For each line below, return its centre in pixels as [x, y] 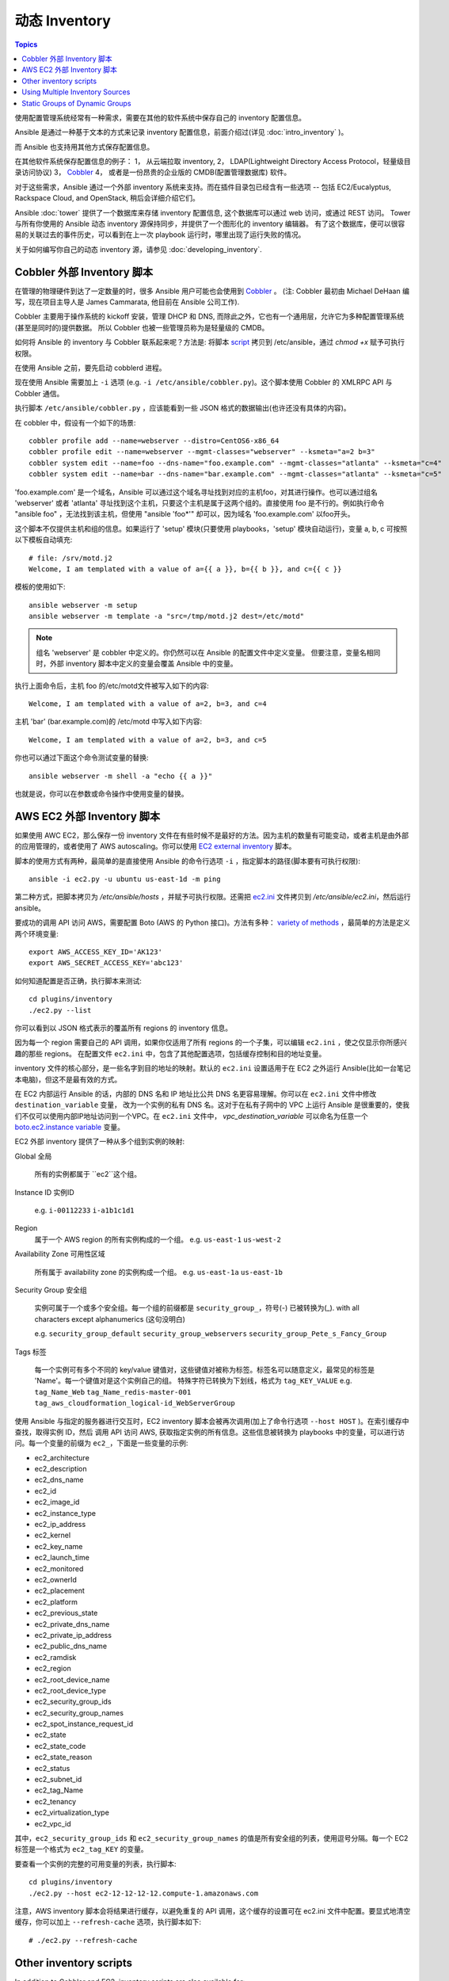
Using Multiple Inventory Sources [76, 92]
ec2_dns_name [59, 1480]
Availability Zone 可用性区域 [60, 1254]
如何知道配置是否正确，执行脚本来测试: [78, 981]
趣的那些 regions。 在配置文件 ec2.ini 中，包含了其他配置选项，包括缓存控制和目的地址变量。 [170, 1053]
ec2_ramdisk [55, 1657]
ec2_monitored [59, 1568]
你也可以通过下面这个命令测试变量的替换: [82, 758]
